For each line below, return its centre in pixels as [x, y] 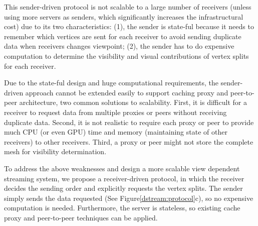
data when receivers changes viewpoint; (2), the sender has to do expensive [119, 46]
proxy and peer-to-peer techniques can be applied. [81, 217]
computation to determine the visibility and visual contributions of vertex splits [126, 55]
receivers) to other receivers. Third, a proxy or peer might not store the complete [129, 141]
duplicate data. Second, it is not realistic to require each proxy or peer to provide [129, 122]
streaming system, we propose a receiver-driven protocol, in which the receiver [124, 178]
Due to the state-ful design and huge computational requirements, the [111, 83]
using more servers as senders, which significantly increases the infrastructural [124, 16]
